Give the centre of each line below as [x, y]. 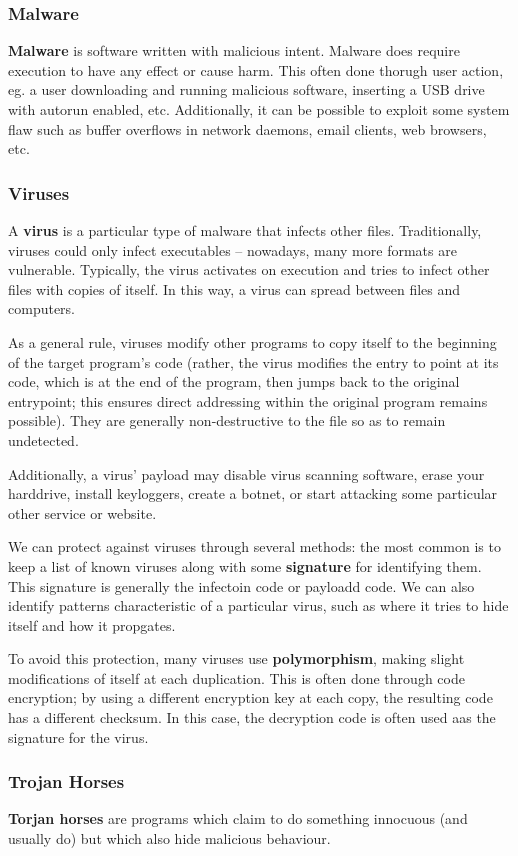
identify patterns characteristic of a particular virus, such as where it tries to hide [258, 605]
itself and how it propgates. [92, 624]
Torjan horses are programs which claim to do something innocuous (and [238, 818]
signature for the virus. [78, 736]
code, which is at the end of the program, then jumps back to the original [234, 381]
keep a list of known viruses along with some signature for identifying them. [245, 565]
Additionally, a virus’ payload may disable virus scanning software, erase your [246, 473]
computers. [42, 308]
